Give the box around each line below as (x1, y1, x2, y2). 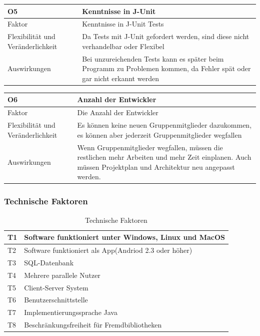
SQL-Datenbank (24, 257, 74, 267)
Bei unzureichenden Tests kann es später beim (82, 53, 224, 64)
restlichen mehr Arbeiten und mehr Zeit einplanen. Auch (77, 152, 251, 162)
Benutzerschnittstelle (24, 294, 88, 305)
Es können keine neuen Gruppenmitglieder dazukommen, (77, 120, 252, 130)
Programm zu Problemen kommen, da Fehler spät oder (82, 63, 251, 74)
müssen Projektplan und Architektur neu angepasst (77, 161, 235, 172)
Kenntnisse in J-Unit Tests (82, 19, 164, 29)
